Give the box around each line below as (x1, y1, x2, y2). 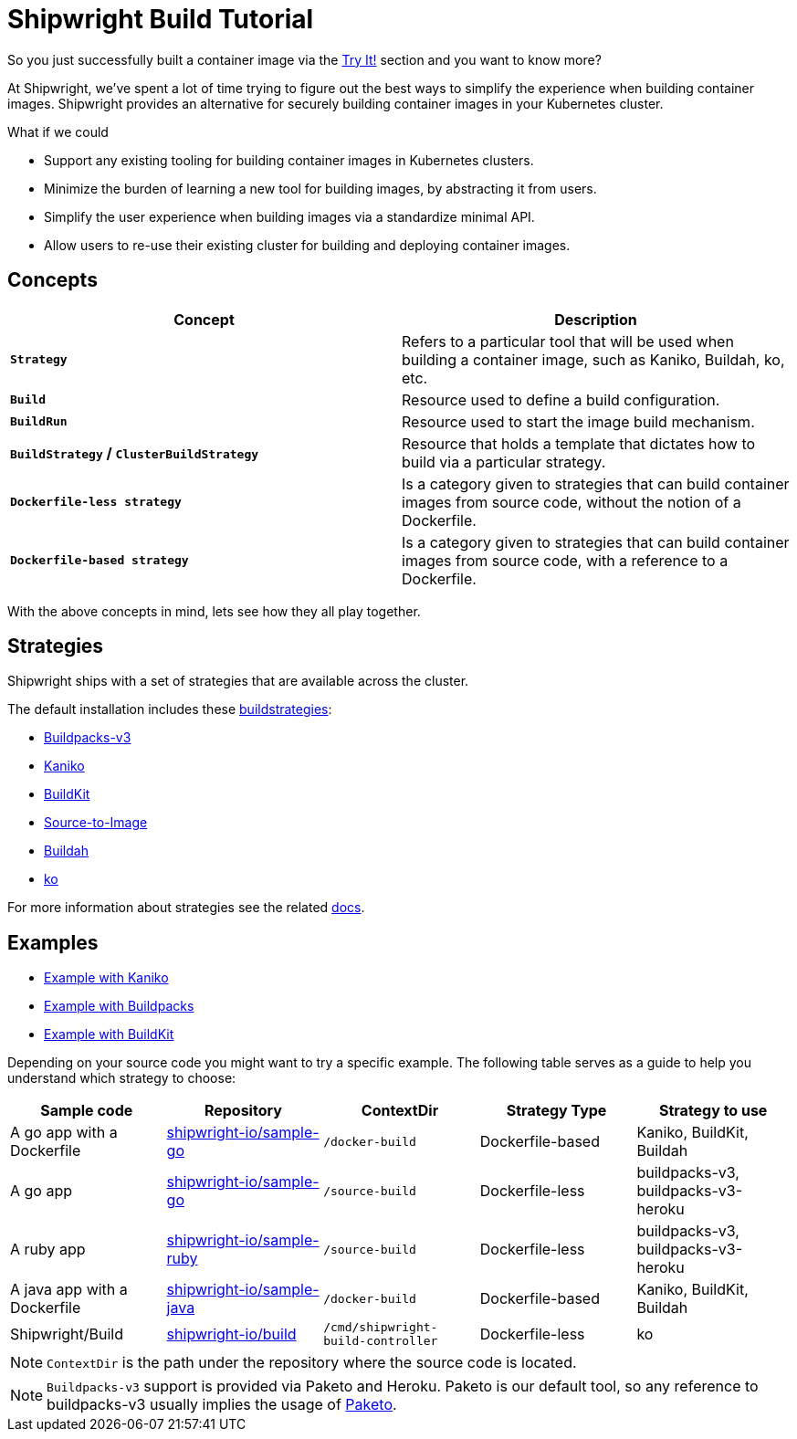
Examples (7, 930, 99, 954)
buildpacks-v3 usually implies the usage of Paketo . (47, 1395, 397, 1414)
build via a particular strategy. (402, 452, 606, 471)
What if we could (7, 123, 109, 140)
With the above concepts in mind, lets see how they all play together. (7, 603, 421, 619)
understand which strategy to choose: (7, 1070, 236, 1087)
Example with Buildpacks (44, 998, 194, 1014)
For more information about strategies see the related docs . (7, 899, 365, 916)
